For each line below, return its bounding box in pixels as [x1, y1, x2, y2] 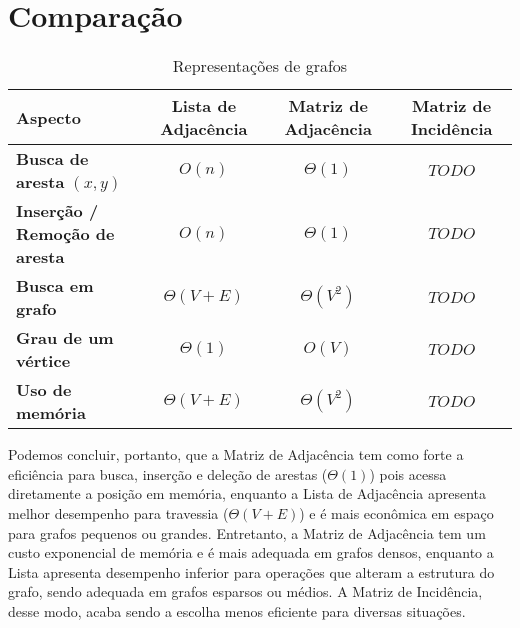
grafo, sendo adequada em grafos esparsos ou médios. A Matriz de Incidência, [8, 581, 483, 602]
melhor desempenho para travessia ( [8, 502, 229, 523]
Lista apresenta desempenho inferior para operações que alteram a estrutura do [8, 561, 495, 582]
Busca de [16, 147, 89, 171]
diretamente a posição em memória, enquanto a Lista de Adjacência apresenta [8, 483, 487, 504]
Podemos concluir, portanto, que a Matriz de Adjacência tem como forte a [8, 444, 464, 465]
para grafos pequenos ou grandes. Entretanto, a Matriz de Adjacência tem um [8, 522, 486, 543]
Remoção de [16, 222, 115, 246]
